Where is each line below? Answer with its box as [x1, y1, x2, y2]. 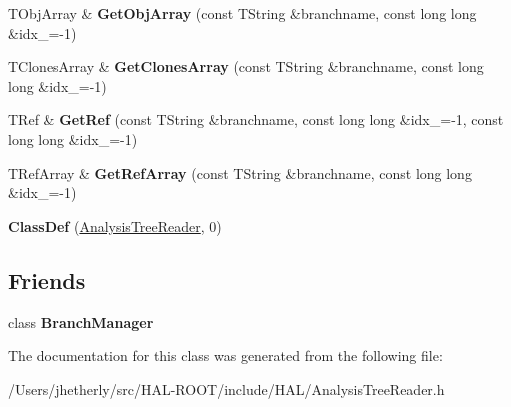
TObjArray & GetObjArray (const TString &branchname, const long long [8, 3, 477, 23]
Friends [8, 264, 86, 295]
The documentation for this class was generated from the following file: [8, 345, 443, 366]
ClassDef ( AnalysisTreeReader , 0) [8, 215, 222, 236]
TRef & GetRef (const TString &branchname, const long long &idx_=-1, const [8, 109, 504, 130]
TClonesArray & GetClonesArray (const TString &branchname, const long [8, 56, 484, 77]
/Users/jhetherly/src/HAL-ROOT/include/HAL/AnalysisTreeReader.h [8, 378, 445, 399]
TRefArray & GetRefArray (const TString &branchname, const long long [8, 162, 472, 183]
